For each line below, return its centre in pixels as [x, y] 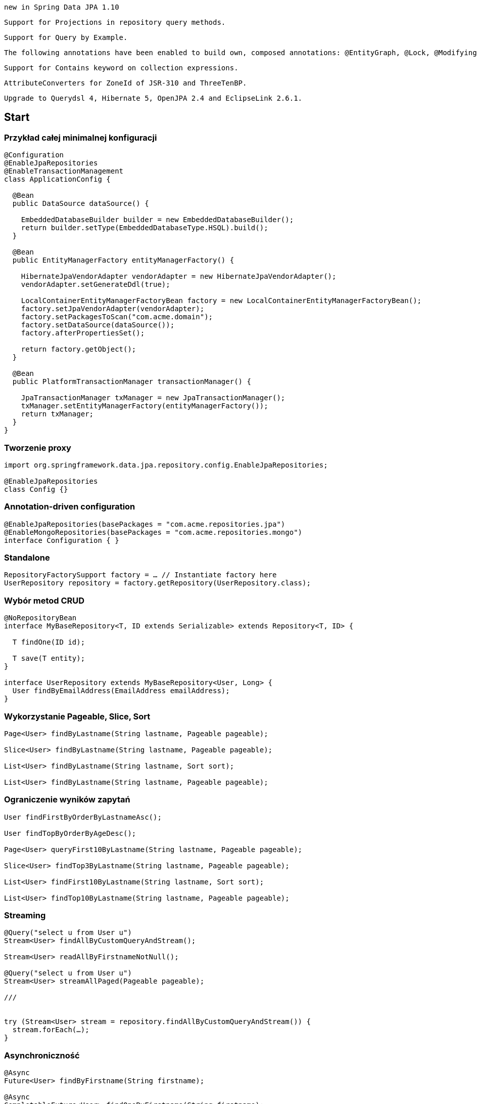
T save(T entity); [49, 659]
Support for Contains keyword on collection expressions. [121, 68]
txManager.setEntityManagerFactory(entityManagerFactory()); [145, 406]
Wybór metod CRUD [44, 600]
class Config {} [36, 489]
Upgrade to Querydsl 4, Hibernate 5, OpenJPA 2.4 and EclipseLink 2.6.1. [153, 98]
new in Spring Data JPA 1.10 [62, 7]
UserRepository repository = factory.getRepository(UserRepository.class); [157, 583]
